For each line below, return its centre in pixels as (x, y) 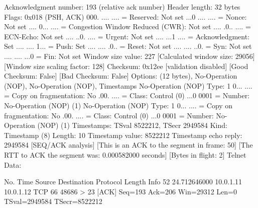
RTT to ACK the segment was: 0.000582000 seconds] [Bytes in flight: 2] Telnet (125, 154)
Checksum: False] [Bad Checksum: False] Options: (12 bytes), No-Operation (121, 76)
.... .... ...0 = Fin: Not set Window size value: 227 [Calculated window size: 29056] (130, 56)
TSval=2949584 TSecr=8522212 (53, 201)
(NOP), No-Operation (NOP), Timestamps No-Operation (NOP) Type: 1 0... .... (128, 85)
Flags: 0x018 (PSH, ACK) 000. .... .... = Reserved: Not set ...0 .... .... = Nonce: (125, 16)
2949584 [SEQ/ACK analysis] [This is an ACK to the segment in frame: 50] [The (128, 145)
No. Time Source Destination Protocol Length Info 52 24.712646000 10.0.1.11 (123, 182)
